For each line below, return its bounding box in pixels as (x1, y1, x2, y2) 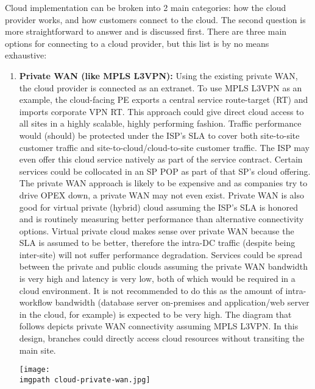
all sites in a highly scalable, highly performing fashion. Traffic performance (19, 117, 302, 130)
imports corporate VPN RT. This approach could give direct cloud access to (19, 105, 304, 117)
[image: (19, 365, 50, 374)
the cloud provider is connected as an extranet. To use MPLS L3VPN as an (19, 81, 302, 94)
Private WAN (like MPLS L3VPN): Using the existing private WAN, (19, 69, 298, 82)
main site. (19, 343, 56, 356)
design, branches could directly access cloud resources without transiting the (19, 332, 305, 345)
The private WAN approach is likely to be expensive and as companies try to (19, 177, 308, 189)
